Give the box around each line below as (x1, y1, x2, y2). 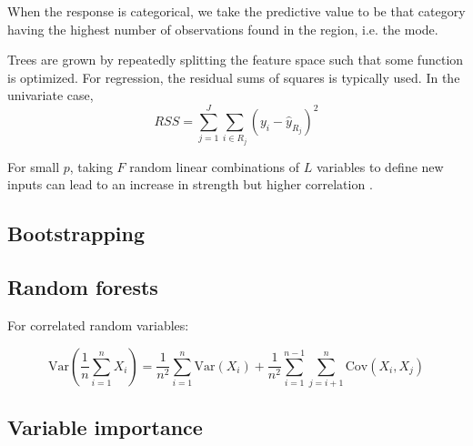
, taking (69, 157, 113, 176)
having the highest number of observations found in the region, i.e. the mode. (7, 19, 438, 38)
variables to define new (316, 157, 444, 176)
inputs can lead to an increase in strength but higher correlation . (7, 175, 373, 194)
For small (7, 157, 60, 176)
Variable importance (7, 413, 203, 441)
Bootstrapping (7, 219, 146, 248)
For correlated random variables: (7, 315, 189, 334)
